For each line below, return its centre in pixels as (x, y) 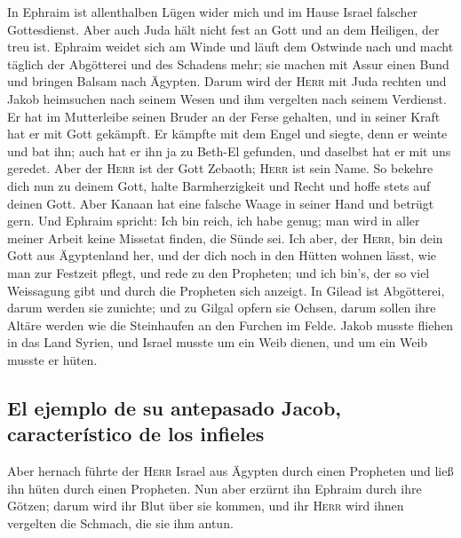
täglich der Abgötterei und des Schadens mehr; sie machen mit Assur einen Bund (228, 63)
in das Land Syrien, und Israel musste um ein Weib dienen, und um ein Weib (218, 342)
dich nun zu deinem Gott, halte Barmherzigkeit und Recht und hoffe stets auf (219, 185)
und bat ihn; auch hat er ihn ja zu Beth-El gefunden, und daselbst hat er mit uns (229, 150)
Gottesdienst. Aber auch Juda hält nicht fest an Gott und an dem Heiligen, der (223, 29)
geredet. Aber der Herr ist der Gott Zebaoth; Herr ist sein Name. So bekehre (220, 168)
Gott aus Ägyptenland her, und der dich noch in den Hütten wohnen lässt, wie (222, 255)
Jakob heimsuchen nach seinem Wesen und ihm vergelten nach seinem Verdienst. (227, 98)
